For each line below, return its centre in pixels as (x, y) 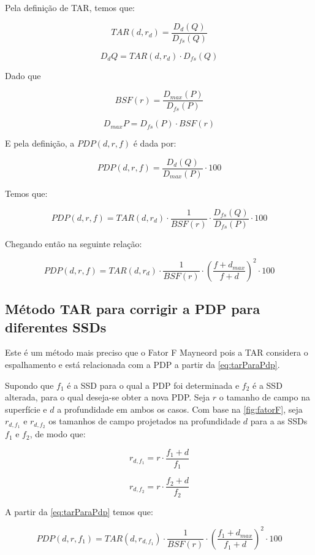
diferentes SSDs (56, 327)
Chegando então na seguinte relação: (74, 243)
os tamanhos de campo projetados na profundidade (145, 421)
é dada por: (155, 143)
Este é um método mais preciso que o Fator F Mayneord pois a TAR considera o (157, 352)
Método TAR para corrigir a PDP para (133, 309)
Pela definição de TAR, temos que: (70, 7)
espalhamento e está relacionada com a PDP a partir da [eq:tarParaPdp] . (142, 364)
